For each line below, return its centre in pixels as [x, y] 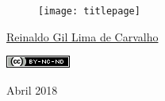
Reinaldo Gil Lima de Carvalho [82, 36]
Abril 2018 [32, 89]
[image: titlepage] [89, 11]
